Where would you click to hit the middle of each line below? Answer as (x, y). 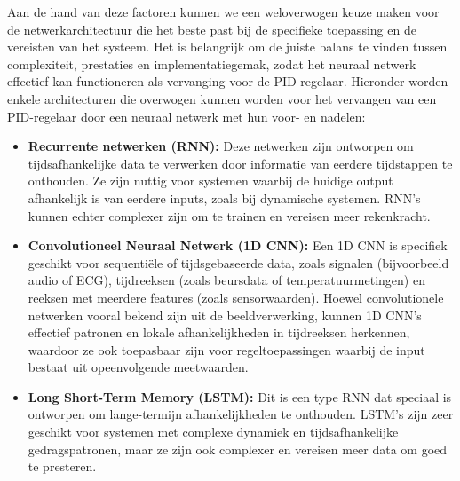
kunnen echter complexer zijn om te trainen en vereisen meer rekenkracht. (229, 215)
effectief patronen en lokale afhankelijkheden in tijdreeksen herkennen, (219, 332)
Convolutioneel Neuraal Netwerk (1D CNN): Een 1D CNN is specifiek (238, 245)
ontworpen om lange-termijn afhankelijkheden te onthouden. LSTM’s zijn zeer (241, 414)
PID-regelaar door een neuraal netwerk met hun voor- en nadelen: (186, 116)
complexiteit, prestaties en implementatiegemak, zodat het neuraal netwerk (212, 63)
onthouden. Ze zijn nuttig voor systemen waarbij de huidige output (210, 181)
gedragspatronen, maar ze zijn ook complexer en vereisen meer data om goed (238, 449)
